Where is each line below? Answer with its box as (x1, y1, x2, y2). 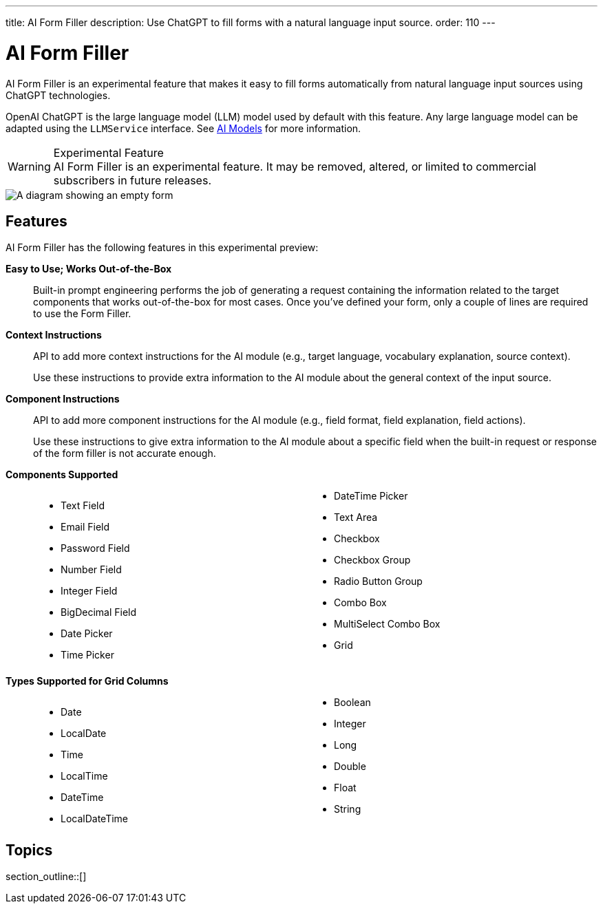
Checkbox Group (334, 554, 411, 566)
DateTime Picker (334, 490, 408, 502)
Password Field (61, 542, 130, 555)
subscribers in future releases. (53, 173, 211, 187)
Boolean (334, 696, 371, 709)
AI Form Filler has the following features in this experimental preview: (6, 242, 319, 254)
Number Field (61, 564, 122, 576)
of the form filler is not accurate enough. (33, 447, 216, 460)
